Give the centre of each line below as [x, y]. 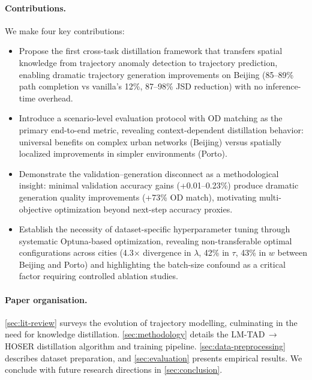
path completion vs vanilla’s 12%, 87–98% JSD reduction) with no [141, 86]
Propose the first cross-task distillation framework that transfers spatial [151, 51]
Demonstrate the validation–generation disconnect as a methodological [149, 173]
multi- [270, 197]
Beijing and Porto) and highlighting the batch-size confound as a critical [152, 264]
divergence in [167, 252]
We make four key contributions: [65, 30]
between [292, 252]
